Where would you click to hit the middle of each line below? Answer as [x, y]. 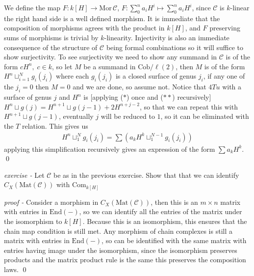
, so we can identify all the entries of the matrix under [161, 211]
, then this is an [174, 202]
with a [232, 87]
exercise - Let [24, 175]
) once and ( [145, 97]
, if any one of [224, 76]
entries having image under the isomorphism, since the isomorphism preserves [121, 250]
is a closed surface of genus [156, 76]
